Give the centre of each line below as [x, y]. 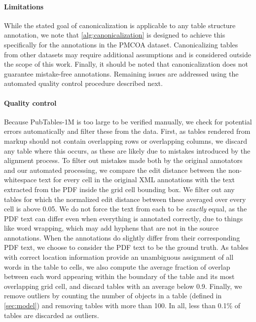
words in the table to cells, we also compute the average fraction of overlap [117, 266]
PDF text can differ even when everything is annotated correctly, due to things [124, 218]
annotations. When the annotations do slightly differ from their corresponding [122, 237]
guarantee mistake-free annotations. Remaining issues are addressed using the [121, 73]
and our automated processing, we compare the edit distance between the [115, 170]
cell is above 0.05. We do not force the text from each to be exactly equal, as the [126, 209]
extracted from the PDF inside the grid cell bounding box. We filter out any [119, 189]
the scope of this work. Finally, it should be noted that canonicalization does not [126, 64]
